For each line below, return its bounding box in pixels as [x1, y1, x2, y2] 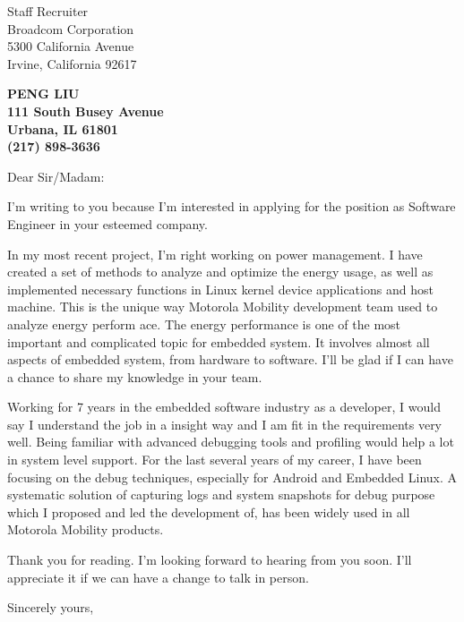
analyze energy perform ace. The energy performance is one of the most [7, 314, 401, 333]
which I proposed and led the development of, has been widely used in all [7, 502, 410, 521]
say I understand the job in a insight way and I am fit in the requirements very [7, 414, 443, 433]
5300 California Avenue [7, 37, 134, 55]
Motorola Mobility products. [7, 520, 164, 539]
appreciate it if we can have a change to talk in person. [7, 567, 309, 586]
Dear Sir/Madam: [7, 166, 105, 185]
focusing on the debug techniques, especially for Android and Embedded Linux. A [7, 467, 458, 486]
